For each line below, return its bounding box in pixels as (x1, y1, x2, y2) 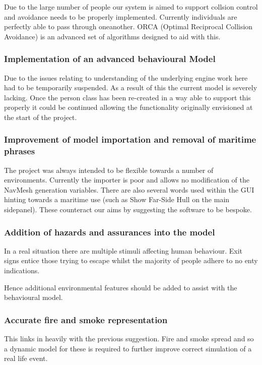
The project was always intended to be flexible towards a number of (4, 164, 214, 175)
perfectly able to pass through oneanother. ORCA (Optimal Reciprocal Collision (4, 21, 253, 32)
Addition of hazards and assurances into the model (4, 225, 215, 238)
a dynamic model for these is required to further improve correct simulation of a (4, 343, 252, 353)
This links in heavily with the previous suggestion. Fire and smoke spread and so (4, 333, 254, 344)
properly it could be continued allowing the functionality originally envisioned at (4, 102, 253, 112)
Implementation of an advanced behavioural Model (4, 52, 216, 65)
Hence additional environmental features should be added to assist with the (4, 282, 237, 292)
